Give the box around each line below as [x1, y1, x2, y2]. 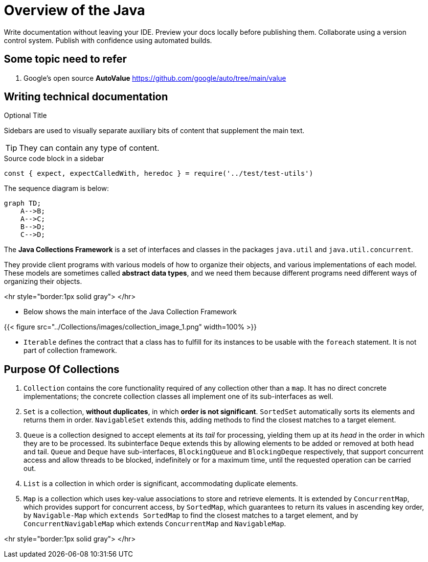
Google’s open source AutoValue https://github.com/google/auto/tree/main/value [23, 73, 286, 82]
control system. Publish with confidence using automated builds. [4, 36, 212, 45]
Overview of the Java [4, 2, 145, 19]
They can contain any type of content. [19, 143, 159, 153]
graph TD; [4, 199, 41, 208]
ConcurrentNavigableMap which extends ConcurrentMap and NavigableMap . [23, 519, 286, 528]
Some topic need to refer [4, 53, 127, 66]
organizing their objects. [4, 277, 82, 286]
